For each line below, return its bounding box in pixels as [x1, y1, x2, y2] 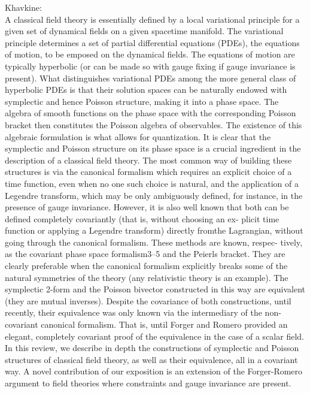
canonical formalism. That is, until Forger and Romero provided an [41, 318, 288, 331]
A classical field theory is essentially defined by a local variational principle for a [5, 13, 300, 25]
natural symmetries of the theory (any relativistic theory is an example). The [5, 271, 288, 283]
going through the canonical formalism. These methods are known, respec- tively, [5, 235, 303, 248]
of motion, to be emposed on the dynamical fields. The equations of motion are [5, 48, 295, 61]
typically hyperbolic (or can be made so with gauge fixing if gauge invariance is [5, 59, 296, 72]
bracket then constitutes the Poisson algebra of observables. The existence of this [5, 118, 302, 131]
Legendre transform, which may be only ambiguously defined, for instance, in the [5, 189, 303, 201]
